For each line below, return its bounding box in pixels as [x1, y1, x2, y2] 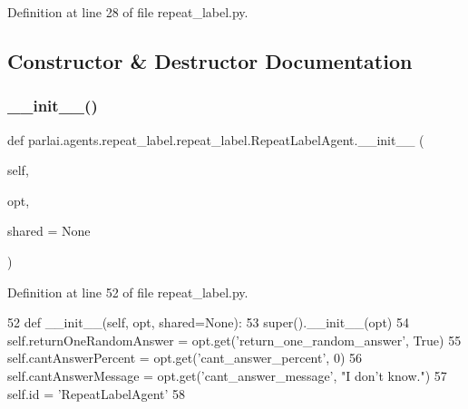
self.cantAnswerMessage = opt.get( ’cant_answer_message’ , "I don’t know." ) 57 [7, 365, 447, 385]
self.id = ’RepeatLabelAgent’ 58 [7, 384, 186, 403]
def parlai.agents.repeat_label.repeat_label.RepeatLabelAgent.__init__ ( [7, 130, 424, 149]
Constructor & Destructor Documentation [7, 46, 413, 74]
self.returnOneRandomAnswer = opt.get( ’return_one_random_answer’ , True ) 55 [7, 330, 462, 349]
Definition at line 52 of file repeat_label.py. [7, 282, 249, 301]
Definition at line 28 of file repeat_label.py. [7, 3, 249, 21]
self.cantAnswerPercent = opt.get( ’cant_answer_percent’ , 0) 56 [7, 348, 363, 367]
